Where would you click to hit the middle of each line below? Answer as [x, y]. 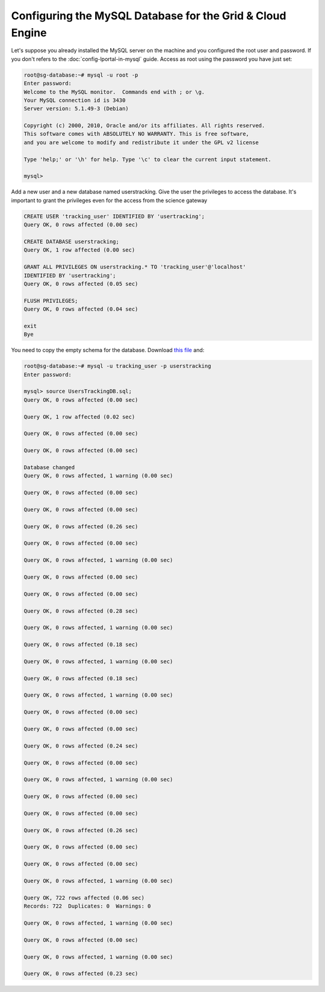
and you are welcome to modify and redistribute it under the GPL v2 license [141, 142]
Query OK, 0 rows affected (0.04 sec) [81, 309]
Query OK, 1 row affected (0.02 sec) [79, 417]
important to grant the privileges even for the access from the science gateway [109, 200]
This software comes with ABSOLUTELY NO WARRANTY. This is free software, [137, 134]
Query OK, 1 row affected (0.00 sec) [79, 250]
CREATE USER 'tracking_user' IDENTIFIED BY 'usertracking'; [114, 216]
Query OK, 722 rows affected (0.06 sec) [84, 898]
